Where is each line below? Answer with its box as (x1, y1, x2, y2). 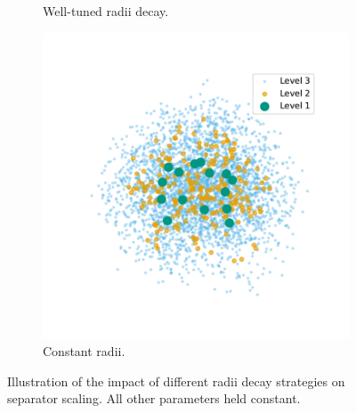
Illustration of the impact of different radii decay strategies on (7, 371, 345, 390)
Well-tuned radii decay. (43, 2, 169, 20)
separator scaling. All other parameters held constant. (7, 389, 301, 408)
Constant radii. (43, 342, 125, 360)
